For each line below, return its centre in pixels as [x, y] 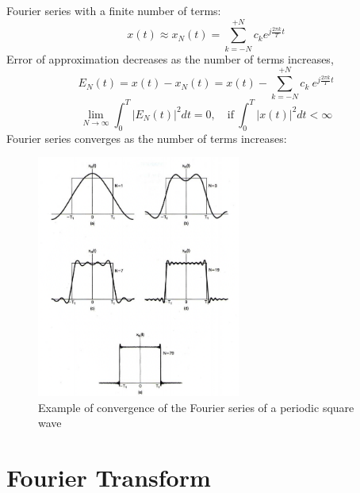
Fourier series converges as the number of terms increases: [147, 138]
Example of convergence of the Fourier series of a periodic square [196, 407]
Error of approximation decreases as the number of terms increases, [170, 58]
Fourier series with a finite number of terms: [114, 10]
